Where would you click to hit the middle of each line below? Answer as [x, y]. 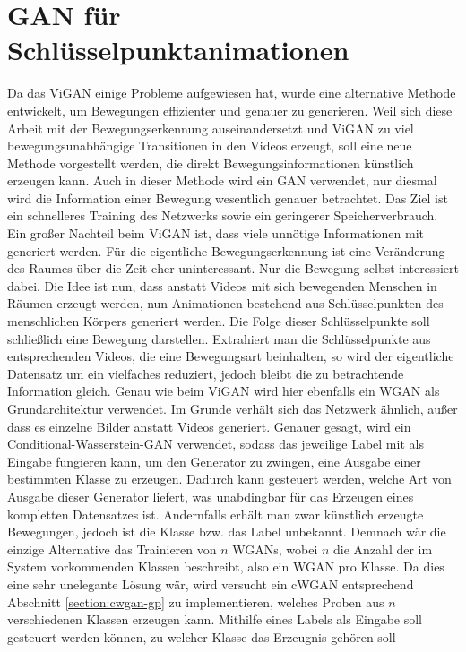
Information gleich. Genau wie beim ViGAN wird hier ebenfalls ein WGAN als [224, 391]
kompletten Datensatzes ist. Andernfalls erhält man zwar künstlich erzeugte [216, 514]
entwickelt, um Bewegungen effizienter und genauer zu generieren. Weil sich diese [230, 110]
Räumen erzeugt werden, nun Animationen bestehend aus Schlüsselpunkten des [225, 303]
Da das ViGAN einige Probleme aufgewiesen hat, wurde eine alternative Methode [232, 93]
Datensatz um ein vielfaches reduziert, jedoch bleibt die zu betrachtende [206, 373]
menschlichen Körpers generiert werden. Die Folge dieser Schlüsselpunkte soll [219, 321]
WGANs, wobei [275, 549]
